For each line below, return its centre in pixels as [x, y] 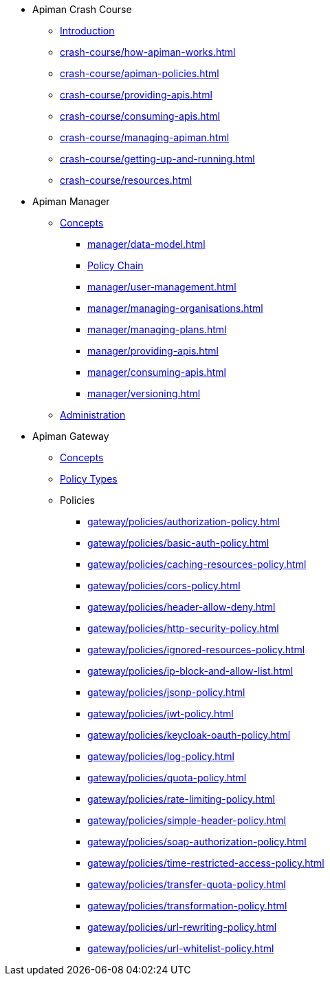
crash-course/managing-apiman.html [145, 137]
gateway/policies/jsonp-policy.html [166, 692]
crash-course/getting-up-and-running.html [157, 159]
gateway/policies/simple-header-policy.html [187, 820]
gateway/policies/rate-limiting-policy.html [181, 799]
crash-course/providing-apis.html [136, 95]
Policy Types [89, 479]
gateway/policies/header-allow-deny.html [181, 607]
